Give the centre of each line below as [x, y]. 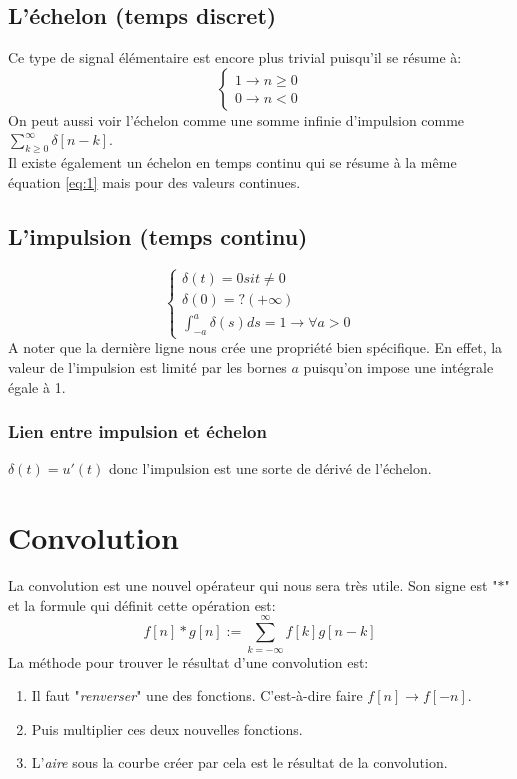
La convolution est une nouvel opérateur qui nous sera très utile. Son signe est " [253, 585]
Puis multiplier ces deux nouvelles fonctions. [167, 728]
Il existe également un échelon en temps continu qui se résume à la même [232, 162]
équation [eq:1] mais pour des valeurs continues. [154, 181]
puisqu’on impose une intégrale [398, 367]
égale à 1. [37, 386]
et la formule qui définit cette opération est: [142, 604]
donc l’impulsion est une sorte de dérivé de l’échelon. [270, 468]
